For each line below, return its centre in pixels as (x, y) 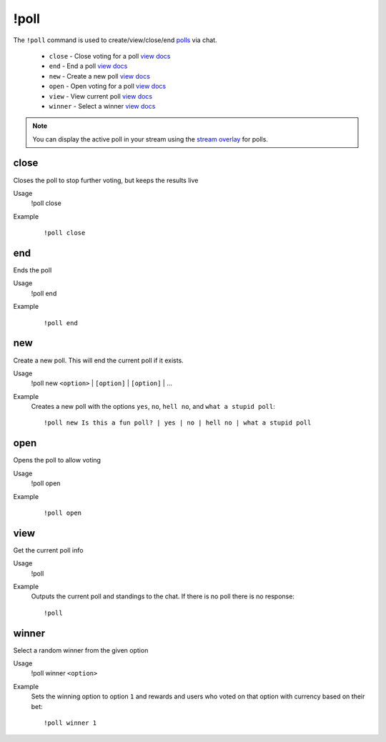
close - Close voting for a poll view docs (110, 56)
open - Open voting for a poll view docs (108, 86)
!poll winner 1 (70, 723)
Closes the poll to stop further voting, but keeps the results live (106, 180)
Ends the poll (33, 270)
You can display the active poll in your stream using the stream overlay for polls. (150, 139)
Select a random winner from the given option (81, 650)
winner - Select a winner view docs (102, 106)
